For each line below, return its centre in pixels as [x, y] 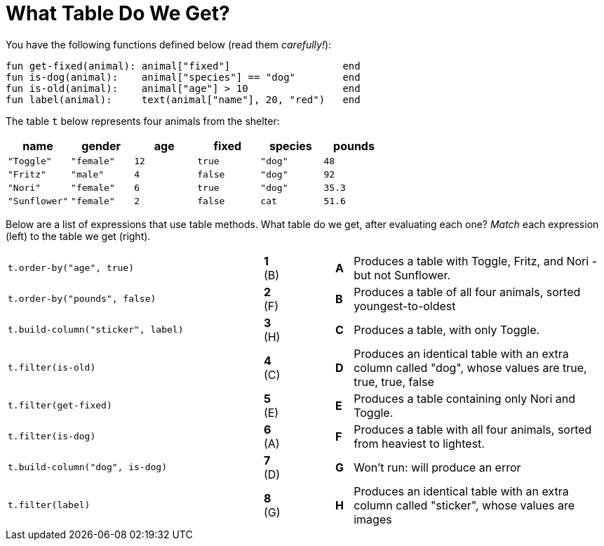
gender [101, 146]
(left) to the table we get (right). [78, 236]
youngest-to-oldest [405, 306]
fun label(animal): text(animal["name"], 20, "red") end [183, 99]
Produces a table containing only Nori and [465, 398]
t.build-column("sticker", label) [96, 330]
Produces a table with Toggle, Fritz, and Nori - [475, 261]
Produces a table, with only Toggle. [447, 329]
